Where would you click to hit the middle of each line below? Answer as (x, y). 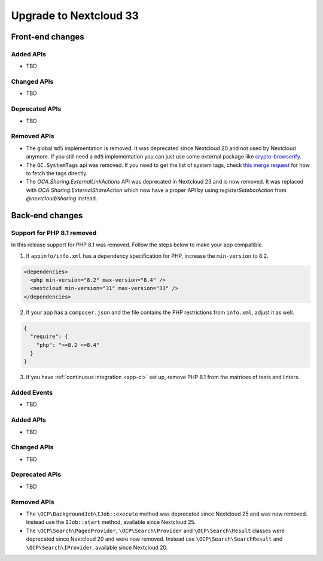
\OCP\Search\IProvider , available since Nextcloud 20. (97, 547)
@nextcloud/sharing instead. (62, 199)
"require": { (49, 337)
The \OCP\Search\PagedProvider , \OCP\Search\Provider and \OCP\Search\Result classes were (156, 530)
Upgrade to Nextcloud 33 (75, 16)
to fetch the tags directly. (57, 173)
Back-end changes (47, 215)
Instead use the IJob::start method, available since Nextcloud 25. (111, 522)
